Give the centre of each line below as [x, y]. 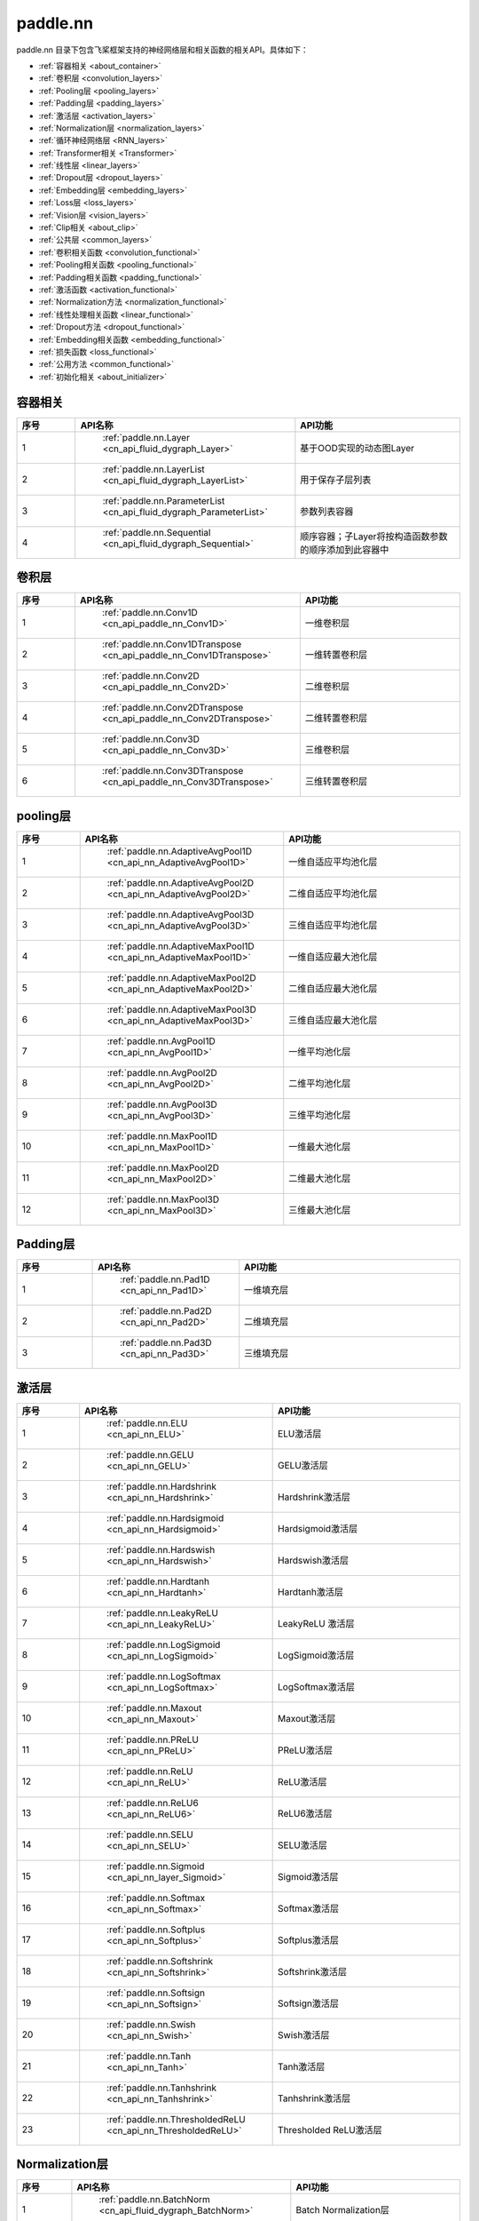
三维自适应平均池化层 [333, 925]
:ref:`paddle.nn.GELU [150, 1454]
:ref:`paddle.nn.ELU [147, 1423]
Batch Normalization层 [343, 2210]
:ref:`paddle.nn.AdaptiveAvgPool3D [181, 914]
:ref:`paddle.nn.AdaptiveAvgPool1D [180, 851]
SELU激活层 [302, 1845]
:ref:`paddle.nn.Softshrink [160, 1961]
